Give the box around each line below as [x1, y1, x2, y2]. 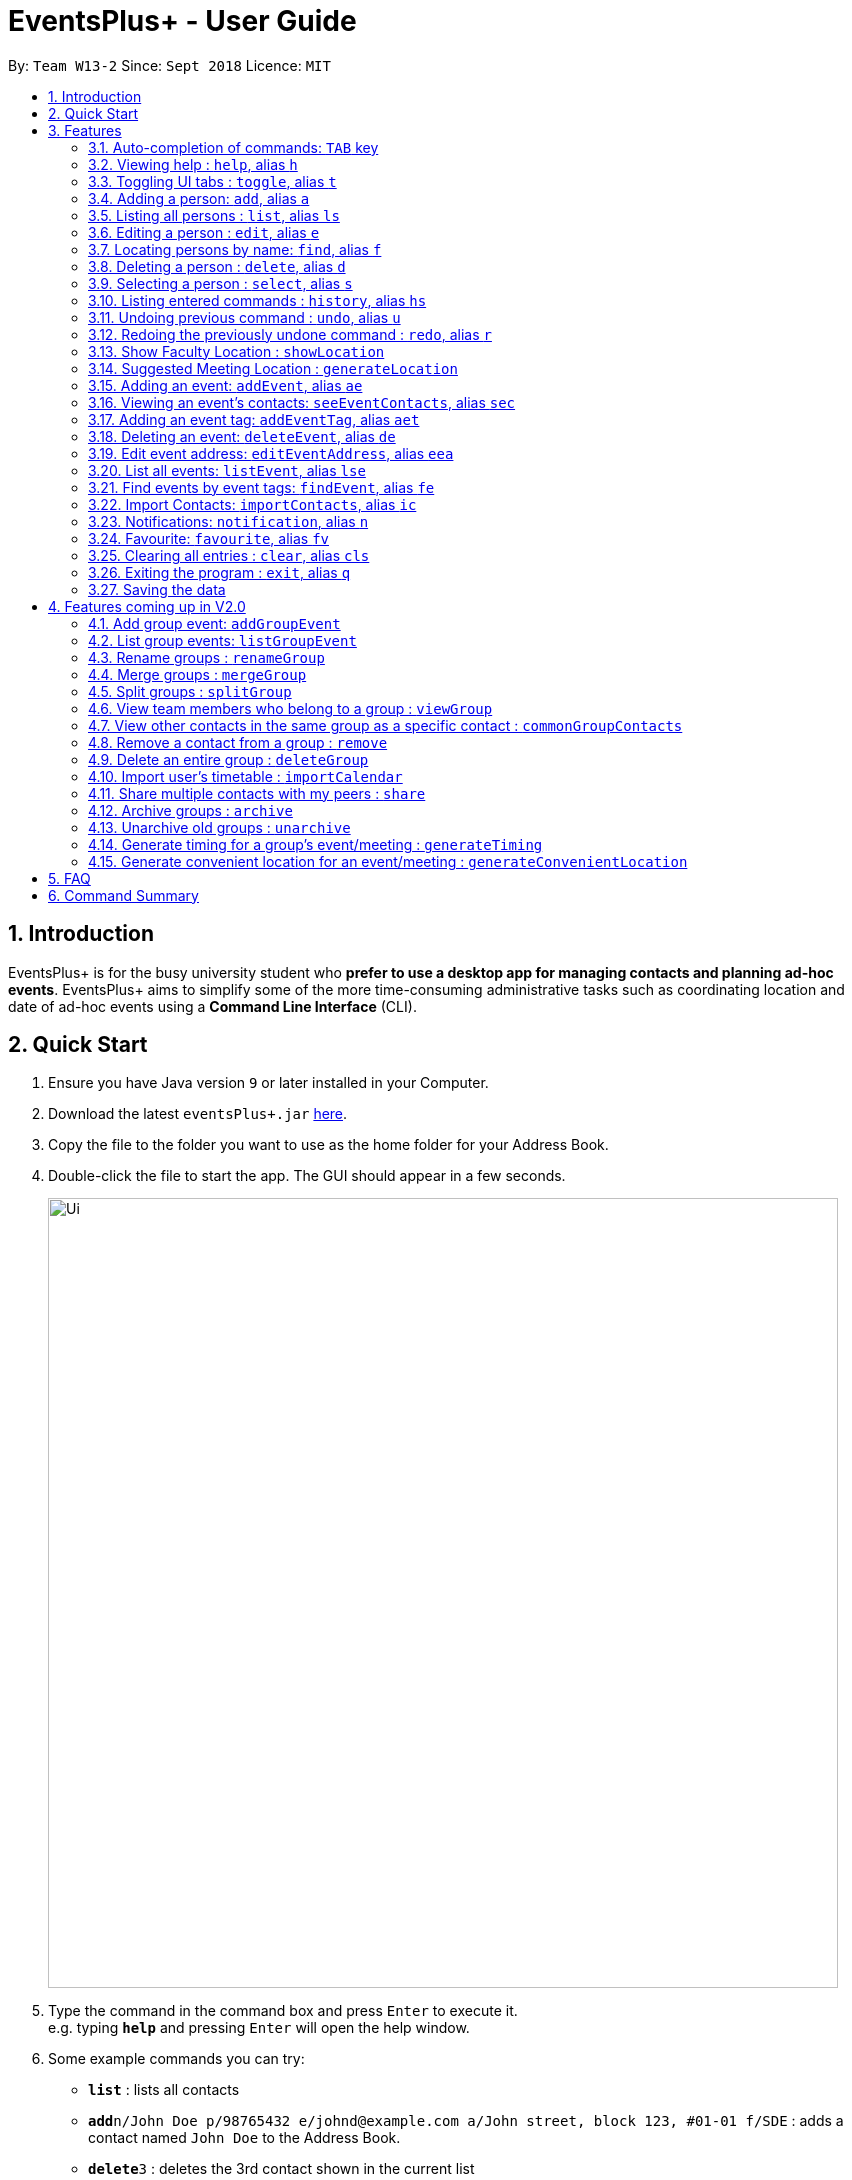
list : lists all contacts [88, 2081, 240, 2099]
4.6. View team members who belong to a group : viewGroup [88, 699, 493, 717]
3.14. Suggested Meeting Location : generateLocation [88, 359, 458, 377]
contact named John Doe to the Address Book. [88, 2129, 401, 2147]
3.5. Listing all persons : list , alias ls [88, 206, 340, 224]
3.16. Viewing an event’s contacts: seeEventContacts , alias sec [88, 393, 516, 411]
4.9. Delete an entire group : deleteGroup [88, 750, 369, 768]
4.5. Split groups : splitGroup [88, 682, 292, 700]
